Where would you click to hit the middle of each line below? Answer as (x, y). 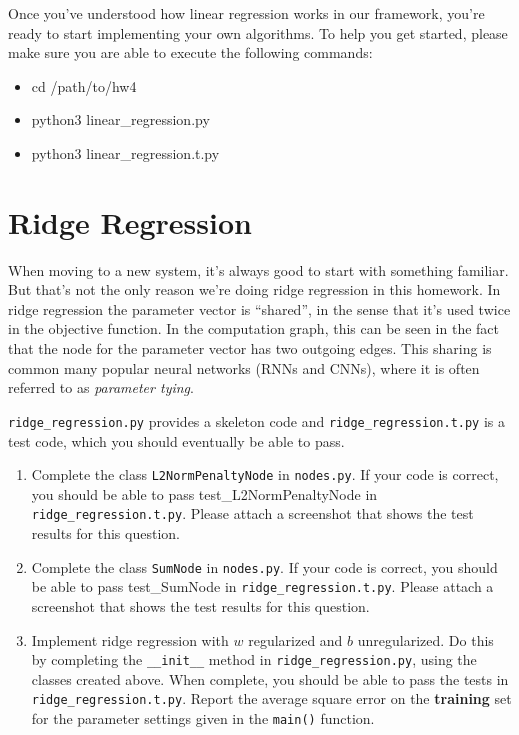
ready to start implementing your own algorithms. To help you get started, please (258, 32)
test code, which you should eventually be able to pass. (176, 440)
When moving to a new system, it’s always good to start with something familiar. (258, 269)
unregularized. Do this (425, 639)
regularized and (295, 639)
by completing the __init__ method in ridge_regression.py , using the (254, 659)
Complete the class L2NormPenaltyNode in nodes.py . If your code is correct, (265, 474)
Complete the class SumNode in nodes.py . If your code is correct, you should (264, 566)
